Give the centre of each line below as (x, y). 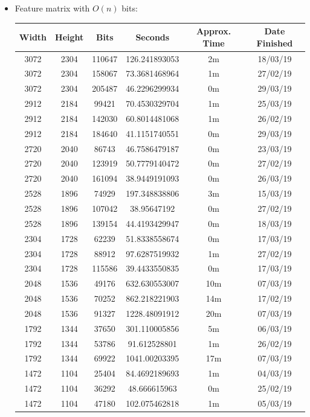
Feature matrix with (52, 8)
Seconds (153, 37)
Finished (275, 43)
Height (69, 37)
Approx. (214, 31)
